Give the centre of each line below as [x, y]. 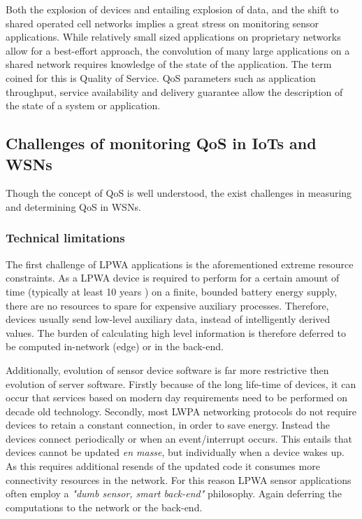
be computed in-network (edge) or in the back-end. [115, 346]
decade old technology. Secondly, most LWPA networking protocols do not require [181, 411]
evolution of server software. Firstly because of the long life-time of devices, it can [181, 383]
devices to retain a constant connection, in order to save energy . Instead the [168, 425]
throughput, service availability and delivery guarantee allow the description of [174, 91]
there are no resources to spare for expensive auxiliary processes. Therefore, [167, 305]
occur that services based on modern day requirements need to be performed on [177, 397]
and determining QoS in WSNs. [73, 206]
